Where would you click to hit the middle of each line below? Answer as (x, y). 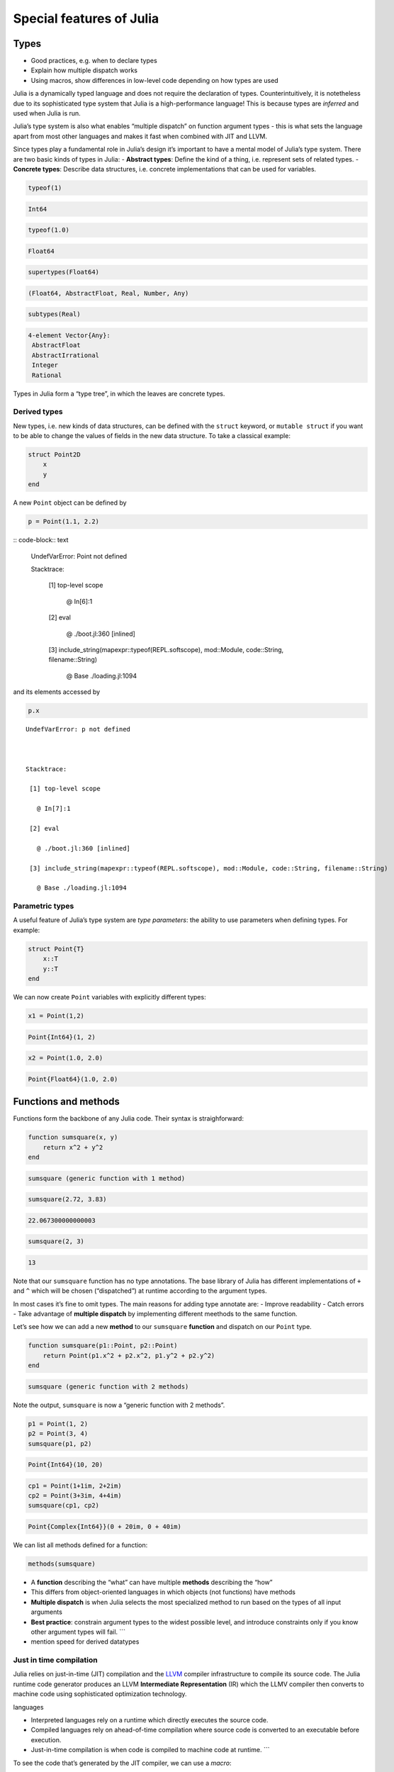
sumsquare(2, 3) (56, 1241)
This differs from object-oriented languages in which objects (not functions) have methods (163, 1592)
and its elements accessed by (57, 692)
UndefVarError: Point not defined (79, 556)
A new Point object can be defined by (70, 503)
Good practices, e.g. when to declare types (94, 61)
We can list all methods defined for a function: (80, 1545)
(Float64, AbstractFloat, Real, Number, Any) (108, 293)
